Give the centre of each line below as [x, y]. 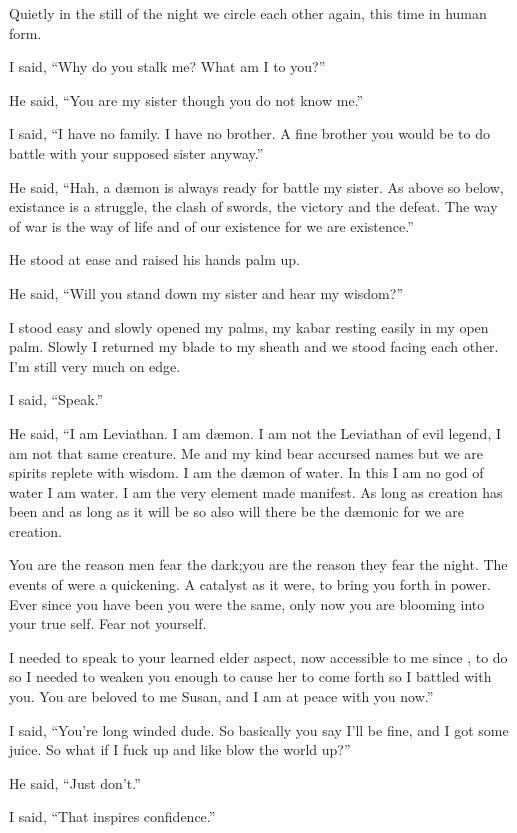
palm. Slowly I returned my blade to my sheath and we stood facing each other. [254, 346]
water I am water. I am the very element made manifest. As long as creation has [256, 491]
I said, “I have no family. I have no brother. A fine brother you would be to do [249, 133]
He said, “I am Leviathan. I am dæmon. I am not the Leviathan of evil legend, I [255, 432]
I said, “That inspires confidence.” [112, 816]
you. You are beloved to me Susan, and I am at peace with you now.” [221, 696]
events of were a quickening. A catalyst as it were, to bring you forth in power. [250, 584]
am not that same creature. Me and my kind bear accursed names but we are [246, 452]
